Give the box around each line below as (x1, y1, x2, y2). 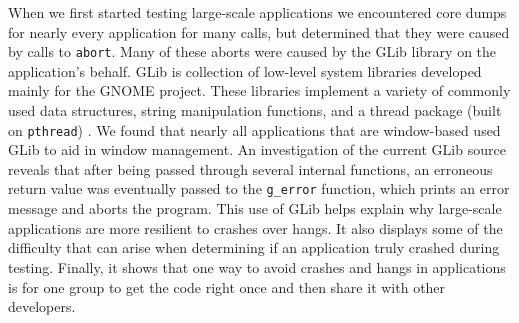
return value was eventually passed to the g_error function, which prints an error (8, 178, 510, 199)
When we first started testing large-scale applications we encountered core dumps (8, 2, 507, 22)
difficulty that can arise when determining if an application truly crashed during (8, 237, 500, 258)
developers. (8, 296, 76, 317)
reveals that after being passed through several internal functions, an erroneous (8, 158, 493, 179)
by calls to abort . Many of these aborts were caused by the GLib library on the (8, 41, 497, 62)
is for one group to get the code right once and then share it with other (8, 276, 446, 297)
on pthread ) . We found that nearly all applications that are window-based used (8, 119, 501, 140)
